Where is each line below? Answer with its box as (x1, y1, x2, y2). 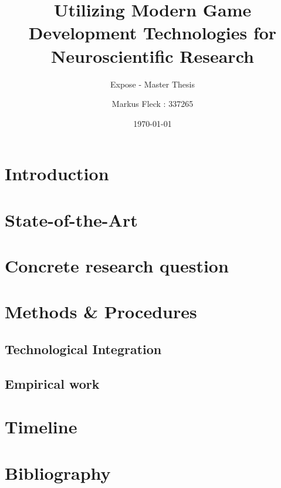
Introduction (5, 161, 109, 186)
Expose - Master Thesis (110, 78, 195, 90)
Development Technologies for (28, 21, 277, 45)
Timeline (5, 415, 77, 439)
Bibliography (5, 460, 111, 484)
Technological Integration (5, 339, 162, 358)
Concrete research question (5, 254, 229, 278)
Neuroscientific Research (51, 43, 254, 68)
